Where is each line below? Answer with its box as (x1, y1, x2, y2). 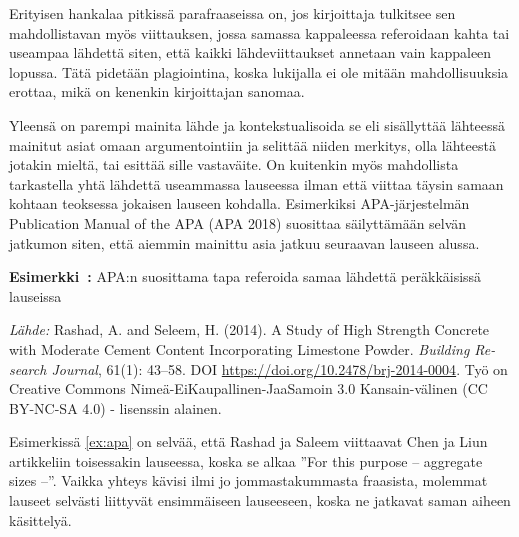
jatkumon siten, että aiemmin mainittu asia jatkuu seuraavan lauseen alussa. (9, 232, 480, 253)
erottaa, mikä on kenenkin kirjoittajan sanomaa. (9, 81, 305, 102)
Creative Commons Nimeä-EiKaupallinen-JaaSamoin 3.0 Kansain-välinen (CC (9, 378, 488, 399)
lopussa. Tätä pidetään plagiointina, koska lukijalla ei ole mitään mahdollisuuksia (9, 61, 509, 82)
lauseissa (9, 285, 62, 306)
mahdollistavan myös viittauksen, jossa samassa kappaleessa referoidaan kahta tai (9, 22, 510, 43)
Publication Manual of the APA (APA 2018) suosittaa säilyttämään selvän (9, 212, 467, 233)
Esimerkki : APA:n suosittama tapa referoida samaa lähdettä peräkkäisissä (9, 266, 482, 287)
